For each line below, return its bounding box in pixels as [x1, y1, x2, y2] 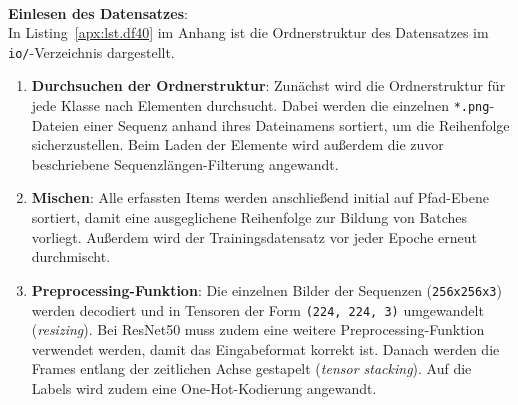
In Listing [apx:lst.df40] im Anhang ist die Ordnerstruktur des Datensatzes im [8, 22, 489, 43]
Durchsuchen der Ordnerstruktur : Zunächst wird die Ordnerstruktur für [31, 75, 506, 96]
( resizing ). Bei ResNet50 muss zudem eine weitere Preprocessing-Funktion [31, 319, 485, 340]
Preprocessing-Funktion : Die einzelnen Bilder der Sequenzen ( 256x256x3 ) [31, 279, 502, 300]
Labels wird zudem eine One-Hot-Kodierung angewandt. [31, 377, 377, 398]
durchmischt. [31, 246, 111, 267]
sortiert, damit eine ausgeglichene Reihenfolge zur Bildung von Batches [31, 207, 468, 228]
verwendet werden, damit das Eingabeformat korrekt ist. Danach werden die [31, 338, 500, 359]
